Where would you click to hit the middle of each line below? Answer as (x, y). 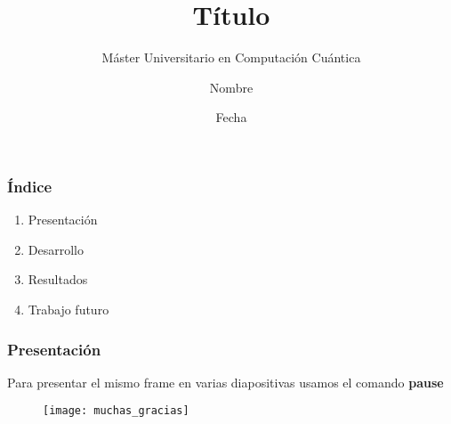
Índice (30, 186)
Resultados (58, 279)
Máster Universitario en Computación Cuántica (231, 57)
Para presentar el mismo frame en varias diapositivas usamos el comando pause (225, 382)
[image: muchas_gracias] (116, 411)
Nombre (231, 87)
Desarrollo (56, 249)
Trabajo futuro (68, 309)
